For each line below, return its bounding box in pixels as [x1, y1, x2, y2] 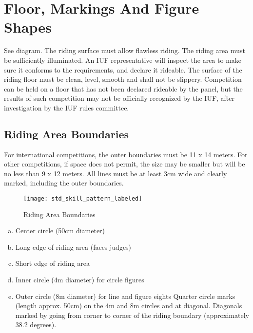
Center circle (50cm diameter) [15, 225, 105, 236]
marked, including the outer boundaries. [4, 178, 124, 188]
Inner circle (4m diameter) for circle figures [15, 275, 144, 285]
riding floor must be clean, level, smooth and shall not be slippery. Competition [4, 74, 242, 84]
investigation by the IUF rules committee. [4, 102, 129, 112]
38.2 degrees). [15, 319, 57, 330]
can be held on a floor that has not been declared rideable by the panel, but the [4, 83, 243, 93]
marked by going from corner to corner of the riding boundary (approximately [15, 310, 249, 320]
